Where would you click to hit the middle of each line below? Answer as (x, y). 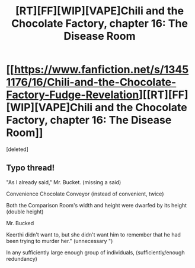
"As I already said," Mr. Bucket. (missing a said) (64, 182)
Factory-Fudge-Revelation (73, 95)
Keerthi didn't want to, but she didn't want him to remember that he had (93, 234)
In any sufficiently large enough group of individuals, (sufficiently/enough (95, 252)
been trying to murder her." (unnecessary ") (60, 241)
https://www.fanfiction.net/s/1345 (101, 70)
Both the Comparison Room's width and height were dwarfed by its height (97, 205)
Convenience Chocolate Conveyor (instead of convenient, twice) (85, 194)
